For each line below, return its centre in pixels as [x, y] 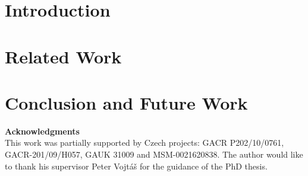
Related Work [63, 56]
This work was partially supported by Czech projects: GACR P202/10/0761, [144, 143]
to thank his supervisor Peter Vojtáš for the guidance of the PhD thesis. [136, 166]
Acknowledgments [42, 131]
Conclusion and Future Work [126, 102]
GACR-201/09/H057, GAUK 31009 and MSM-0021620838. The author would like [154, 154]
